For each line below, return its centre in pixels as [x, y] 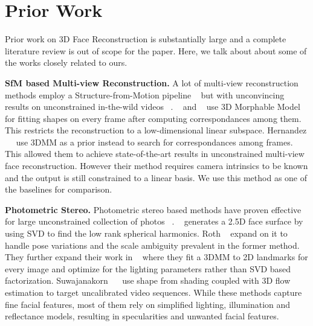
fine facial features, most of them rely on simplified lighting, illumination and [148, 304]
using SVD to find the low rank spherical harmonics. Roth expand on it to [146, 233]
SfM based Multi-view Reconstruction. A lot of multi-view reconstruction [152, 82]
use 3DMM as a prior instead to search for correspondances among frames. [154, 142]
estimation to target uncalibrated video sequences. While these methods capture [153, 292]
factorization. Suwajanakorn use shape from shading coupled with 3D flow [148, 280]
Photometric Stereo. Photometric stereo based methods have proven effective [153, 209]
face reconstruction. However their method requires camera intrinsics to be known [156, 166]
